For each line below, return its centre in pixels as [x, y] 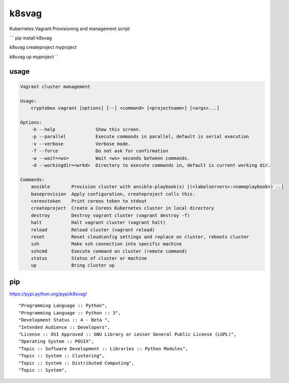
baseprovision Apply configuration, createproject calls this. [113, 194]
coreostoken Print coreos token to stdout [89, 201]
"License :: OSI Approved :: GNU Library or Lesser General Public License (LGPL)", [128, 334]
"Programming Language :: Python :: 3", [70, 313]
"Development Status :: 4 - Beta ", [64, 320]
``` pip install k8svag [31, 38]
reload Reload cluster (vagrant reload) [93, 230]
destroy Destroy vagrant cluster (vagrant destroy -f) [110, 215]
